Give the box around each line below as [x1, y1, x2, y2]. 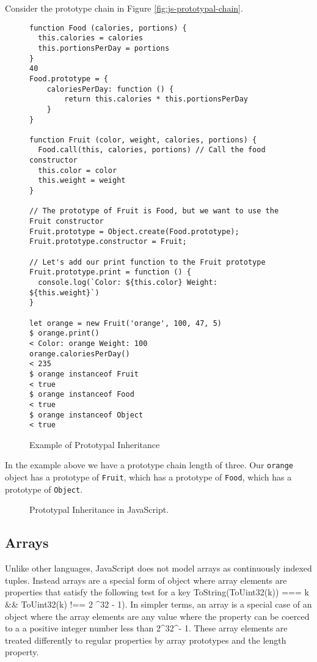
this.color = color [38, 166, 117, 175]
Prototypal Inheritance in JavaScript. [29, 503, 169, 516]
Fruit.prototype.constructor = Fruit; [29, 237, 187, 246]
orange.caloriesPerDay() [29, 349, 130, 358]
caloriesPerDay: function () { [46, 84, 174, 94]
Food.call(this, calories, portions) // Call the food [38, 145, 266, 155]
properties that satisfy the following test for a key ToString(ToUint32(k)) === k [5, 586, 309, 598]
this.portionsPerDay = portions [38, 43, 170, 53]
